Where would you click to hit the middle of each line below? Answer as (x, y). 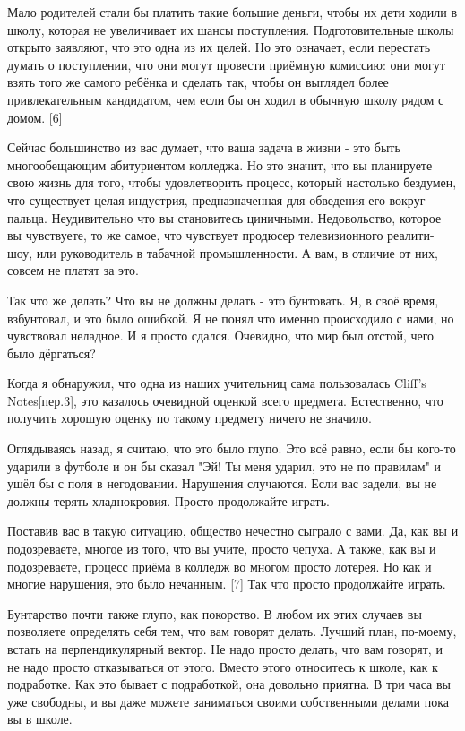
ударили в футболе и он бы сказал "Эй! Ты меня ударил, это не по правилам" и (224, 465)
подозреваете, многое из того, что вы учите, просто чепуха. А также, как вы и (222, 549)
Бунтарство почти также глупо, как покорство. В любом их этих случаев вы (215, 613)
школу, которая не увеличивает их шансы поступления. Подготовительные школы (231, 29)
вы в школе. (40, 719)
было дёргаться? (52, 353)
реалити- (411, 235)
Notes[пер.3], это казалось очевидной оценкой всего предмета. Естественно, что (225, 400)
